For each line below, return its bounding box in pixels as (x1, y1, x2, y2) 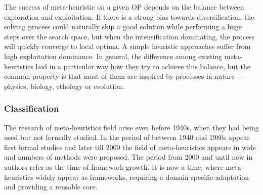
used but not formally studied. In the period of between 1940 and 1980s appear (4, 132, 250, 142)
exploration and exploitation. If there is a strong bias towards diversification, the (4, 11, 254, 22)
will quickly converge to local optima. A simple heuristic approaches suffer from (4, 41, 251, 52)
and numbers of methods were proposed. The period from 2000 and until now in (4, 152, 253, 162)
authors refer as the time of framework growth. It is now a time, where (4, 161, 224, 172)
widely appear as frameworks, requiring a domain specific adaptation (35, 171, 249, 182)
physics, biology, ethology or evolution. (4, 80, 124, 91)
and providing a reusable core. (4, 181, 98, 192)
